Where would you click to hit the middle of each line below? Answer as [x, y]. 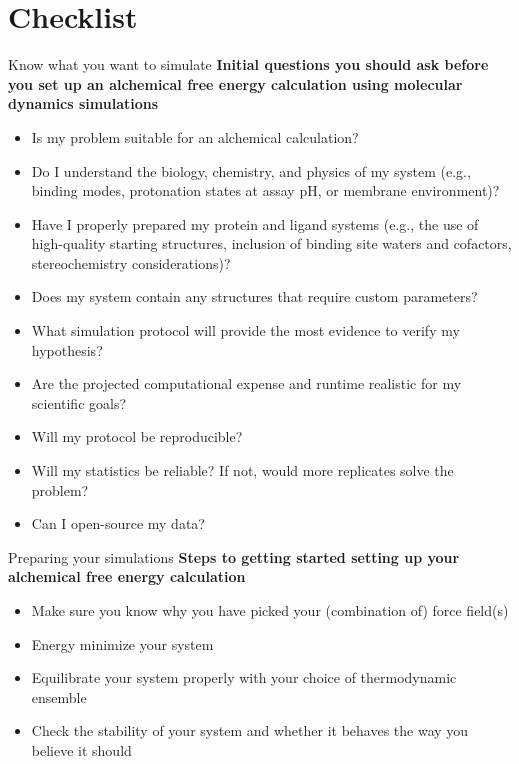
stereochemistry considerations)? [131, 262]
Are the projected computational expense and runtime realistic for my [246, 383]
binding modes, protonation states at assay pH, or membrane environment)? [265, 190]
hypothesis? [67, 349]
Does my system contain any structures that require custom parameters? [254, 296]
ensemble [59, 696]
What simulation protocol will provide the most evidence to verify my [245, 330]
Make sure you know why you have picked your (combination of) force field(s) [270, 610]
